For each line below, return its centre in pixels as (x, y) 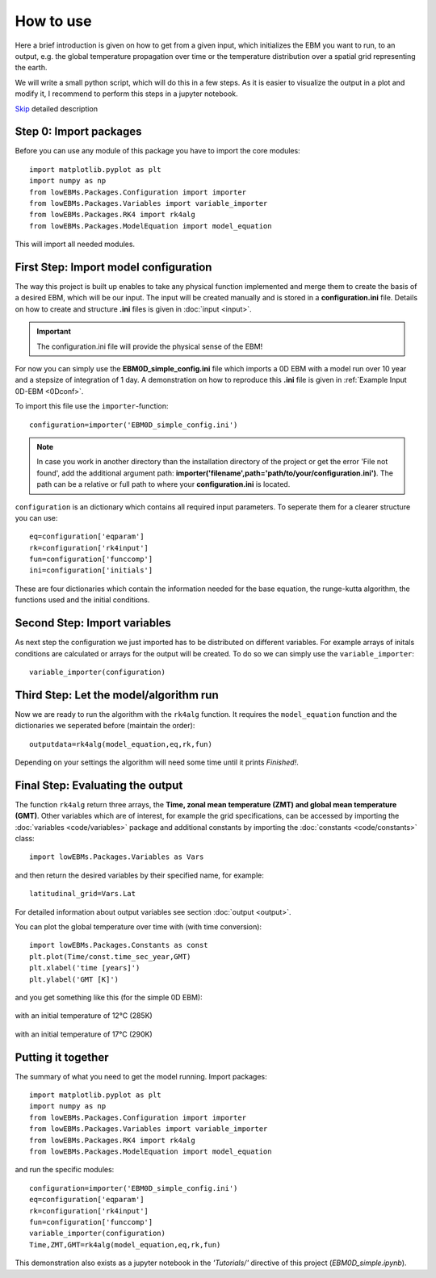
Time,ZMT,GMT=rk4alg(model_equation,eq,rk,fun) (125, 1244)
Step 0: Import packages (78, 132)
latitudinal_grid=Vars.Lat (83, 894)
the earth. (31, 68)
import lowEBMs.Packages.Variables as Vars (117, 857)
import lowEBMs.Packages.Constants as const (119, 945)
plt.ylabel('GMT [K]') (74, 979)
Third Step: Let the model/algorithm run (117, 695)
